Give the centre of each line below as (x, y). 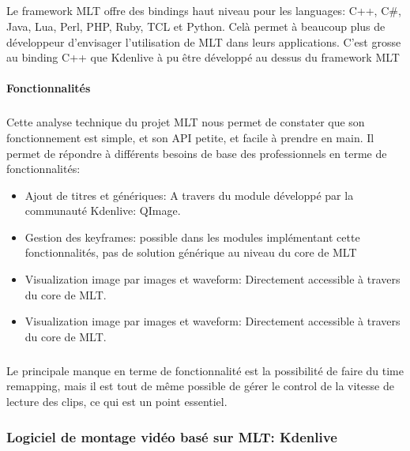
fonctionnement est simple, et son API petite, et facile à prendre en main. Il (190, 137)
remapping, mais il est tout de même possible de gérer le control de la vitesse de (200, 386)
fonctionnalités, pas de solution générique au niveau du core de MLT (191, 252)
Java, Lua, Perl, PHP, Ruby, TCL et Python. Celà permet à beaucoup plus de (196, 26)
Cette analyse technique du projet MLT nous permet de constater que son (186, 122)
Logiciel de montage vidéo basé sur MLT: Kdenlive (172, 436)
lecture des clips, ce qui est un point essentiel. (117, 401)
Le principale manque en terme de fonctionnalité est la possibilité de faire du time (205, 370)
